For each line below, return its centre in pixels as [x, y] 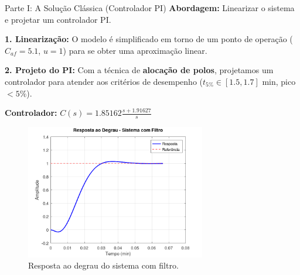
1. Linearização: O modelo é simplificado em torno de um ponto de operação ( [149, 39]
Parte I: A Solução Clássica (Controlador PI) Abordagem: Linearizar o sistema [150, 8]
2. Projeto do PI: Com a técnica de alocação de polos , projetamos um [139, 70]
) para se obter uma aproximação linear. [135, 50]
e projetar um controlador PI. [58, 19]
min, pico [279, 81]
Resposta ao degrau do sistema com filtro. [103, 265]
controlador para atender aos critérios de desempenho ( [104, 81]
